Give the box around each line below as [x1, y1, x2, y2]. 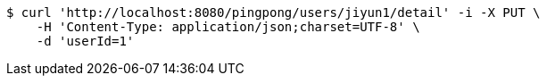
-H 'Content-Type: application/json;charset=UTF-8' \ [36, 20, 420, 34]
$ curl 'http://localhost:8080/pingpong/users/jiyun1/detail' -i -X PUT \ [6, 5, 541, 20]
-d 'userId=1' [36, 34, 135, 48]
